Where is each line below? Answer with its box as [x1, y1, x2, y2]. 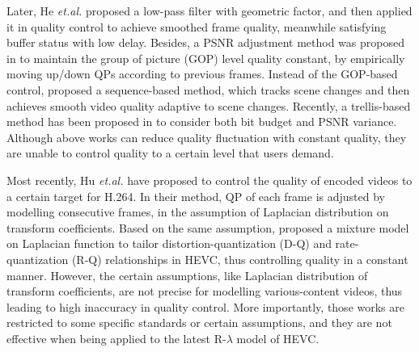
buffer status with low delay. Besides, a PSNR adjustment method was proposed [6, 34, 404, 51]
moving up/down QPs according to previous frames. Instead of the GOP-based [6, 65, 398, 82]
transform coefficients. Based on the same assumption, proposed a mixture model [6, 219, 409, 236]
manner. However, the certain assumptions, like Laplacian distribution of [6, 266, 368, 283]
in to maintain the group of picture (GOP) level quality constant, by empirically [6, 49, 405, 66]
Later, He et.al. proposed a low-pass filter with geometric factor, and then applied [6, 2, 413, 19]
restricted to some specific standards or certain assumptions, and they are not [6, 314, 392, 331]
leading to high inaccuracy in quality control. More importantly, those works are [6, 298, 404, 315]
